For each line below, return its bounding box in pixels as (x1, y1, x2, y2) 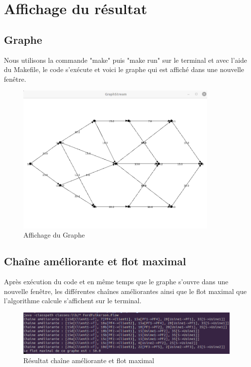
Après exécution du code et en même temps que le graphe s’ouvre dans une (4, 276, 229, 287)
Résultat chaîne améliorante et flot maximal (23, 355, 155, 366)
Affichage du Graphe (23, 230, 85, 240)
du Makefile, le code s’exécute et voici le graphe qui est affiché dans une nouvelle (4, 64, 244, 74)
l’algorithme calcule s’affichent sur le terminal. (4, 295, 142, 306)
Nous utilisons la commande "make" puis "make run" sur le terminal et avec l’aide (4, 55, 247, 65)
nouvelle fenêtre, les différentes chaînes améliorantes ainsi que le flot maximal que (4, 286, 247, 296)
